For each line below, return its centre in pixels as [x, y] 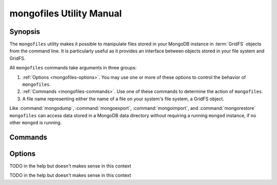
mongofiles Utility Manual [66, 13]
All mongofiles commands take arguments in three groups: [73, 68]
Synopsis [25, 32]
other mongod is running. [36, 122]
